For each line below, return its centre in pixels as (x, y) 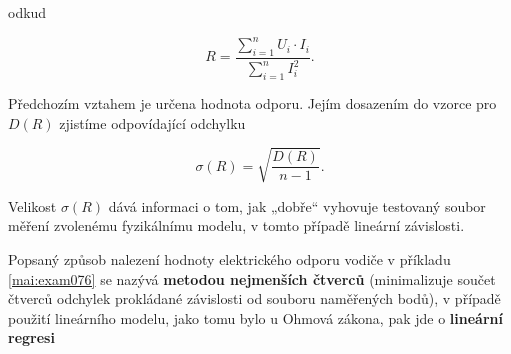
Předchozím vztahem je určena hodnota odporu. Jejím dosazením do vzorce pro (252, 103)
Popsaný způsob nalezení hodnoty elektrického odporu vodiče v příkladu (229, 258)
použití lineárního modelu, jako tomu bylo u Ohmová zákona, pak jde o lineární (255, 317)
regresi (31, 337)
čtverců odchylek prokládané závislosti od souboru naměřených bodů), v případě (254, 298)
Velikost (32, 205)
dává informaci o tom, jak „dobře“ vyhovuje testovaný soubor (297, 205)
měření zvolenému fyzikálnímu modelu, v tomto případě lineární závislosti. (236, 225)
